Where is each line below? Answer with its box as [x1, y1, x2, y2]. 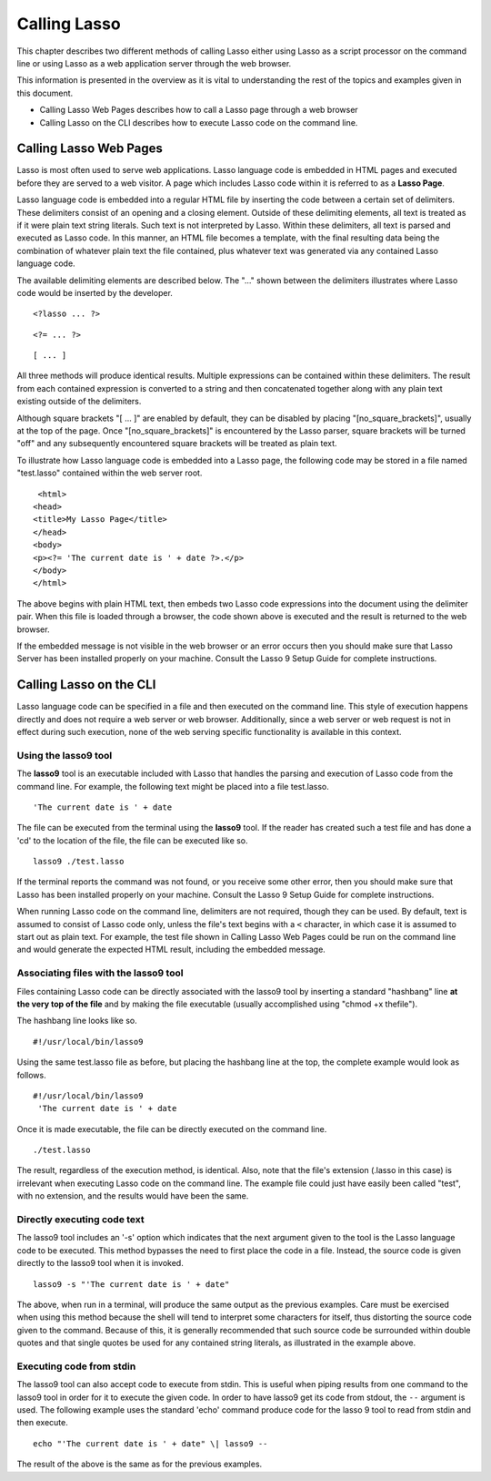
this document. [16, 87, 74, 98]
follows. [16, 1069, 46, 1080]
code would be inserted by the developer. [16, 287, 173, 298]
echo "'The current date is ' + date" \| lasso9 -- [33, 1438, 268, 1448]
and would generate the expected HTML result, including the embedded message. [16, 944, 326, 955]
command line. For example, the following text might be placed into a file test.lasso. [16, 781, 329, 792]
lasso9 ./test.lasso [33, 856, 125, 867]
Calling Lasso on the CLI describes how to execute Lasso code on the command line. [39, 117, 358, 128]
